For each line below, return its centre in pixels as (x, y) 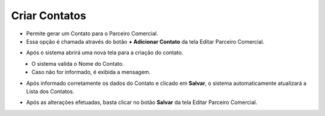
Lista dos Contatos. (50, 91)
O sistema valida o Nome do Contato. (78, 63)
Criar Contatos (49, 16)
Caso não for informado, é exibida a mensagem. (91, 72)
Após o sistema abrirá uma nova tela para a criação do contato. (105, 53)
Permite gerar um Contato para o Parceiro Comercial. (92, 33)
